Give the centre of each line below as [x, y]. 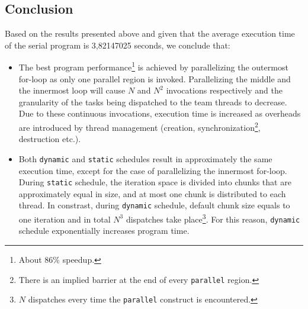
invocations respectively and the [224, 90]
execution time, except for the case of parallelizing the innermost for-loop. [153, 170]
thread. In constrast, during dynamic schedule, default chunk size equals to [154, 205]
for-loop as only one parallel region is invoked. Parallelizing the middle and [155, 78]
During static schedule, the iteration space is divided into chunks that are [155, 182]
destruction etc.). [50, 139]
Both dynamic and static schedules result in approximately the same [145, 158]
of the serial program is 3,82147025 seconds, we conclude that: [118, 45]
